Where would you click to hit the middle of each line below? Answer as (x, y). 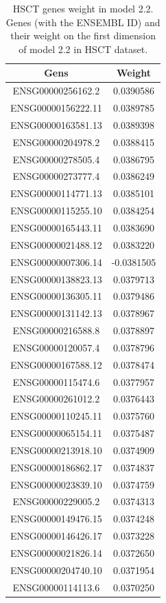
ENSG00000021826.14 (56, 553)
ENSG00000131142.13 (56, 313)
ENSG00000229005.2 (56, 501)
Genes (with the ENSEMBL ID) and (83, 22)
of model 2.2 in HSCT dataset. (83, 49)
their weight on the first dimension (83, 35)
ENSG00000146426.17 (56, 536)
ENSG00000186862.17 (56, 467)
